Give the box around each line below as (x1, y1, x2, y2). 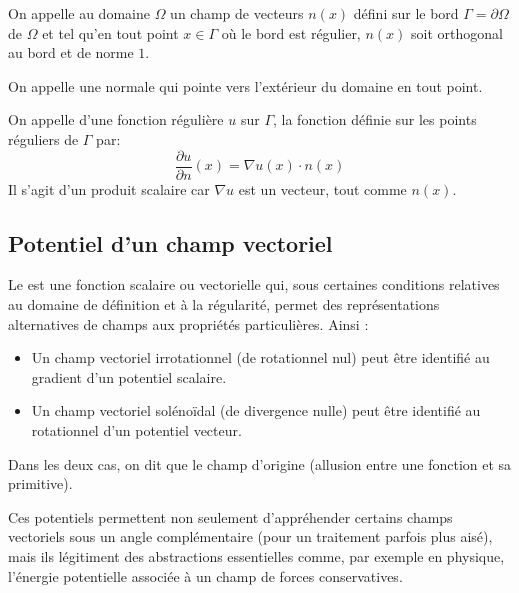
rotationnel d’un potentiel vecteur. (31, 419, 242, 440)
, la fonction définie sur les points (273, 109, 477, 130)
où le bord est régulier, (221, 22, 361, 43)
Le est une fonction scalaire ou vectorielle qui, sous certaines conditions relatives (8, 274, 500, 295)
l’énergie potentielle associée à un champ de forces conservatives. (8, 565, 403, 586)
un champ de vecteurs (170, 3, 304, 23)
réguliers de (8, 128, 79, 149)
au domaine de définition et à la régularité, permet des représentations (8, 294, 440, 315)
